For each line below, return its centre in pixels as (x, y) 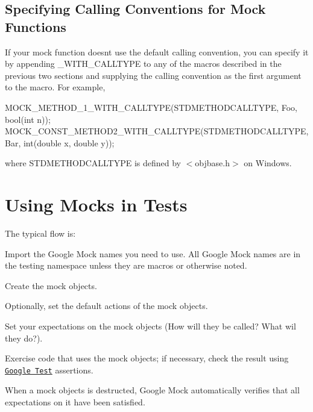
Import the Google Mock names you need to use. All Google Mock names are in (153, 253)
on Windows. (268, 163)
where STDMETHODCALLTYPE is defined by (93, 163)
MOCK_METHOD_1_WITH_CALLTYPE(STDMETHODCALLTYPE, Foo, (151, 107)
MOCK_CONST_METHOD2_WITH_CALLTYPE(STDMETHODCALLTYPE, (157, 131)
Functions (36, 26)
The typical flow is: (40, 233)
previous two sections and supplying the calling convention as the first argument (153, 75)
